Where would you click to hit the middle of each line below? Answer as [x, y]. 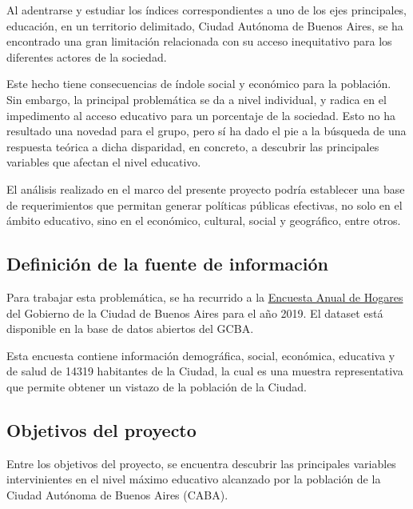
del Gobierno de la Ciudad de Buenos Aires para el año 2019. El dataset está [195, 313]
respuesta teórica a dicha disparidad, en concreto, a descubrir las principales [193, 146]
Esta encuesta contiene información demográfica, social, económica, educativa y [201, 355]
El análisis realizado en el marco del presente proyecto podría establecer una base [206, 188]
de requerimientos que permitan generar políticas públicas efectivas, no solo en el [205, 204]
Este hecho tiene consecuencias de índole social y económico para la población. [199, 84]
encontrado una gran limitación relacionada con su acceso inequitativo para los [199, 41]
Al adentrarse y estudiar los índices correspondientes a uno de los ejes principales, [207, 10]
